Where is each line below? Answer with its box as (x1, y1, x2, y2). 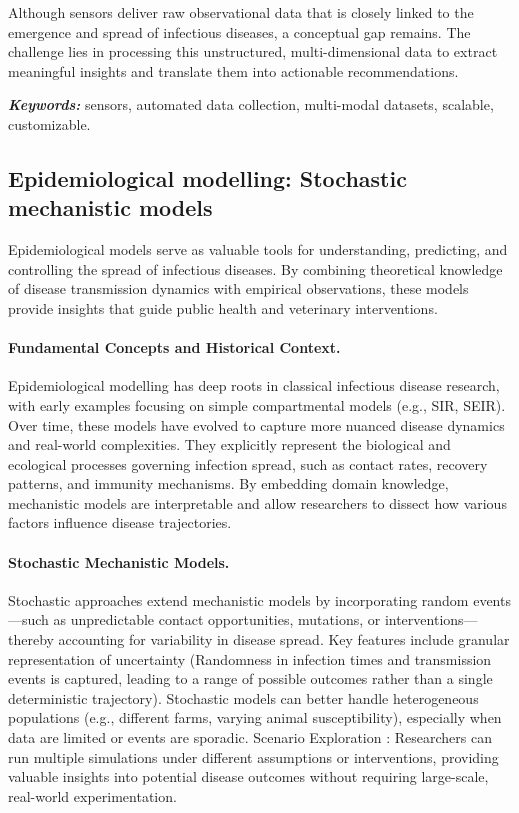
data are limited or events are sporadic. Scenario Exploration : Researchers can (8, 727, 492, 748)
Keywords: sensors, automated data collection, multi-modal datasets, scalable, (8, 94, 494, 115)
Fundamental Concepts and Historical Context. (8, 337, 341, 358)
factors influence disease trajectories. (8, 512, 232, 533)
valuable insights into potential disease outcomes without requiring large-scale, (8, 766, 489, 787)
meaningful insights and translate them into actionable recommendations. (8, 60, 459, 81)
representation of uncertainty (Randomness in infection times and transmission (8, 648, 492, 669)
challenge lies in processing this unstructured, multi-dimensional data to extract (8, 41, 498, 62)
